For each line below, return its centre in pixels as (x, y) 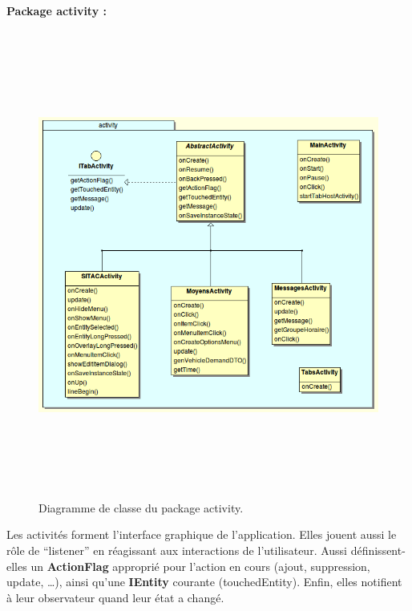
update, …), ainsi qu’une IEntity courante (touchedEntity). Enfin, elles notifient (204, 582)
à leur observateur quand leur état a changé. (115, 597)
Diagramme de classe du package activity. (141, 507)
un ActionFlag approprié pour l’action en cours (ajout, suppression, (200, 566)
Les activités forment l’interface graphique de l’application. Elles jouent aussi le (202, 534)
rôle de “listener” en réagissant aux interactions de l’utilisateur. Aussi (177, 550)
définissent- (378, 550)
